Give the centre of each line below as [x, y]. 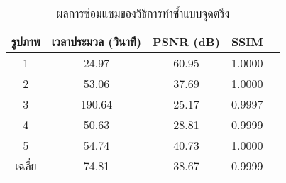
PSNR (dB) [186, 41]
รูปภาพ [26, 41]
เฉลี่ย [26, 166]
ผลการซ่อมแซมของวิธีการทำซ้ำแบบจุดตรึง [143, 13]
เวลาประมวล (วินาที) [97, 41]
